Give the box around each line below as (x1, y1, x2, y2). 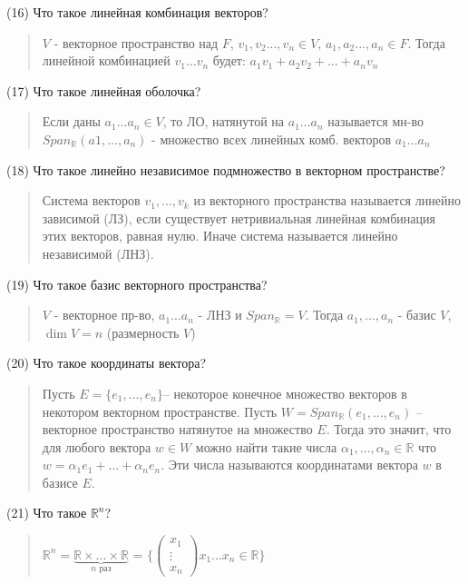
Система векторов (42, 191, 141, 210)
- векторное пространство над (54, 33, 219, 52)
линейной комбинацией (42, 51, 171, 70)
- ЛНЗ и (198, 305, 242, 324)
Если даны (42, 112, 101, 131)
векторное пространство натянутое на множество (42, 420, 313, 439)
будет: (212, 51, 246, 70)
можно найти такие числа (195, 437, 337, 456)
